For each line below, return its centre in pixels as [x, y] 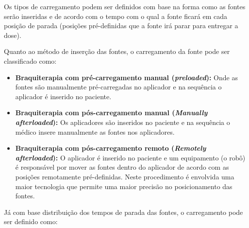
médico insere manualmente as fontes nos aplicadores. [95, 132]
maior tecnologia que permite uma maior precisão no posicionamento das [124, 186]
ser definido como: [31, 221]
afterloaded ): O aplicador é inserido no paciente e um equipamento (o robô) [130, 157]
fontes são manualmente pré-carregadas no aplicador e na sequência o [118, 87]
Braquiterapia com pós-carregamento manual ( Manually [111, 113]
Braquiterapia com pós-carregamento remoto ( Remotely [111, 148]
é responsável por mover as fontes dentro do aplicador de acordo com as [122, 167]
